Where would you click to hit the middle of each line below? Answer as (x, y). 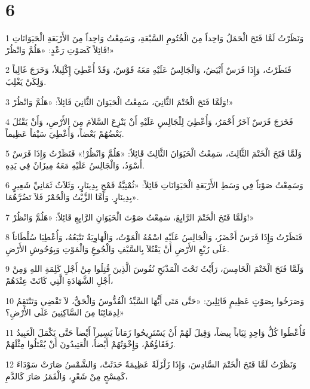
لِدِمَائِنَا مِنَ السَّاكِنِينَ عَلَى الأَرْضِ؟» (65, 312)
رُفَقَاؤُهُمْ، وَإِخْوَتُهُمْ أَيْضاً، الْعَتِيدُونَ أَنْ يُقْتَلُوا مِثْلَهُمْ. (90, 344)
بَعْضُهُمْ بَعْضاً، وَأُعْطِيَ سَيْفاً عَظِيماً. (65, 133)
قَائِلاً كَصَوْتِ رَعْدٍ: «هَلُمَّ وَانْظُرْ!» (60, 49)
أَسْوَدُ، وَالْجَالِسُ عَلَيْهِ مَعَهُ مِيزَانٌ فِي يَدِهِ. (75, 165)
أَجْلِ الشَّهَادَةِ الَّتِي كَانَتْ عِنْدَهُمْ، (59, 281)
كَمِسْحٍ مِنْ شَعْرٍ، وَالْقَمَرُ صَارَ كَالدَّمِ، (67, 376)
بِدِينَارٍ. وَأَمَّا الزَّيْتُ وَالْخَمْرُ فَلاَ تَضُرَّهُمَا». (72, 197)
